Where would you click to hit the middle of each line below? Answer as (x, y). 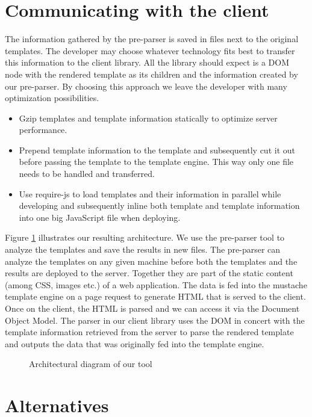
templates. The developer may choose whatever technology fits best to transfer (150, 50)
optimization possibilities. (52, 98)
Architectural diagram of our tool (91, 364)
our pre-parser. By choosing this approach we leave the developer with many (146, 86)
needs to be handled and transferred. (87, 174)
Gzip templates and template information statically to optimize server (148, 118)
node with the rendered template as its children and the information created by (151, 74)
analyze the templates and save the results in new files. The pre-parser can (143, 249)
